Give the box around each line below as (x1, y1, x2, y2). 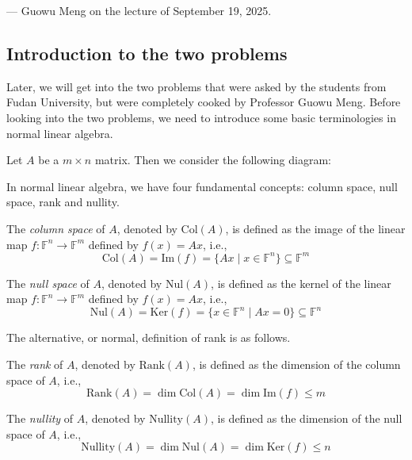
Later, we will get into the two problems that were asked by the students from (6, 78, 387, 94)
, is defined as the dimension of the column (192, 355, 401, 372)
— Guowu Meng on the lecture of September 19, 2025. (6, 2, 272, 18)
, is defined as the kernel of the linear (211, 274, 391, 291)
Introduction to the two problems (6, 40, 288, 65)
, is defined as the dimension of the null (210, 410, 402, 427)
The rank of (6, 355, 63, 372)
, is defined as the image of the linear (225, 220, 406, 236)
